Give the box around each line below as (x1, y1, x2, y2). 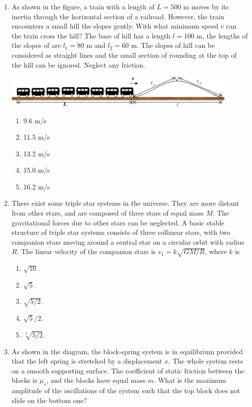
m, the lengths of (196, 30, 248, 40)
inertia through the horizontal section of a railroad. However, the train (11, 11, 224, 21)
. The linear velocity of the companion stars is (17, 246, 156, 257)
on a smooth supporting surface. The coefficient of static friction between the (11, 365, 245, 375)
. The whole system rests (168, 356, 243, 366)
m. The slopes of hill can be (131, 40, 215, 50)
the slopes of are (11, 40, 61, 50)
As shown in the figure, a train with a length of (11, 1, 155, 11)
